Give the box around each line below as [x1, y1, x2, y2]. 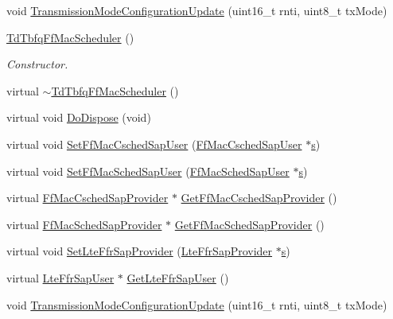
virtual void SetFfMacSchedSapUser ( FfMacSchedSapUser [6, 162, 290, 179]
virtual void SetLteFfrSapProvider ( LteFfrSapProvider [6, 243, 273, 259]
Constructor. [6, 56, 68, 72]
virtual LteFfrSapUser [6, 269, 115, 286]
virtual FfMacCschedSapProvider [6, 189, 169, 206]
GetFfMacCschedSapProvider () [181, 189, 337, 206]
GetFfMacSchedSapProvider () [174, 216, 325, 232]
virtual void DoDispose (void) [6, 109, 151, 126]
